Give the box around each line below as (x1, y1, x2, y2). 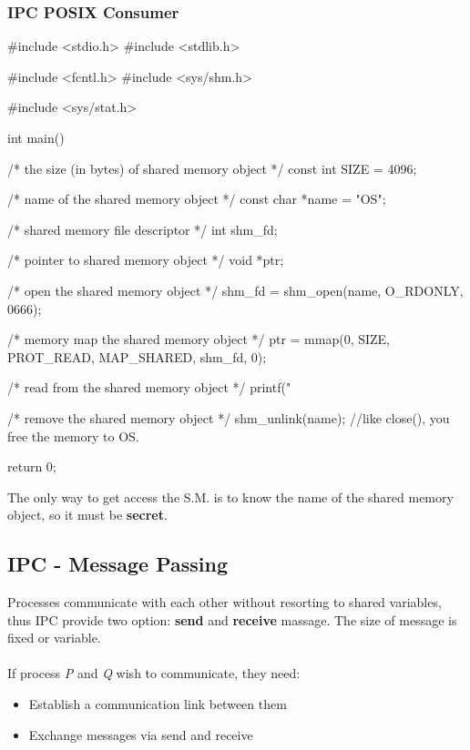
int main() (7, 128, 65, 147)
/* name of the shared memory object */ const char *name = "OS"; (7, 189, 386, 208)
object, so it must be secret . (7, 505, 168, 524)
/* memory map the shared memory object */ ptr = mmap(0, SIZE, (7, 329, 391, 349)
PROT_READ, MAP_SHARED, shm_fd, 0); (7, 347, 267, 366)
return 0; (7, 457, 56, 476)
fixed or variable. (7, 628, 101, 647)
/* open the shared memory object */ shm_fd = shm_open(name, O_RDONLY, (7, 280, 464, 299)
